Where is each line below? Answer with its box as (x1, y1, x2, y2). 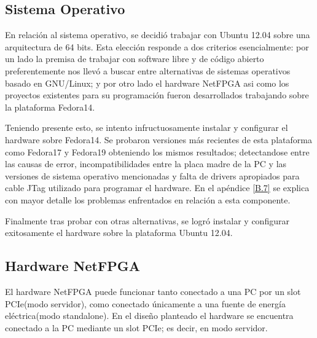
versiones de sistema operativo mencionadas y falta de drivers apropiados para (5, 169, 300, 182)
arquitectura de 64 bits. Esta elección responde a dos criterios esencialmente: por (5, 40, 309, 53)
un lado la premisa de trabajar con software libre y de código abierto (5, 52, 264, 65)
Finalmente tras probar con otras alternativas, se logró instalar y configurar (5, 214, 289, 227)
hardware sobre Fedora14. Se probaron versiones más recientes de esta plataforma (5, 133, 312, 146)
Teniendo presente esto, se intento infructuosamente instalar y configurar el (5, 121, 288, 134)
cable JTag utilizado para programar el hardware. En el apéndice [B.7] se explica (5, 181, 310, 194)
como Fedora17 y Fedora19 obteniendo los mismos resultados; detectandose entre (5, 145, 310, 158)
